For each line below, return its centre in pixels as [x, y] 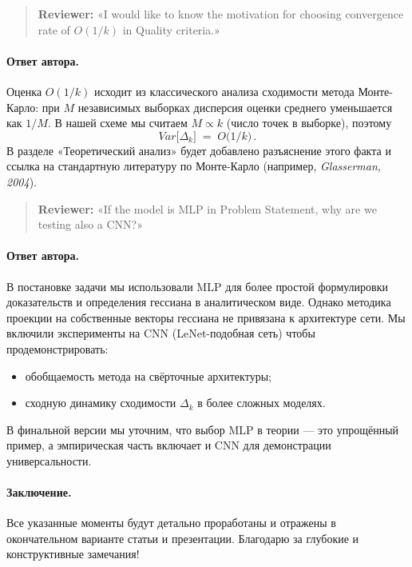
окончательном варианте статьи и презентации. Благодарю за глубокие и [183, 538]
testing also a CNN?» [90, 224]
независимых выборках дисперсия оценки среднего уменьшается [235, 107]
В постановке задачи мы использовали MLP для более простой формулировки [198, 286]
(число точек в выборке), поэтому [309, 123]
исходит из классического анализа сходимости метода [224, 91]
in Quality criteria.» [171, 29]
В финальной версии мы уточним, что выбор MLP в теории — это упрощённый [203, 429]
